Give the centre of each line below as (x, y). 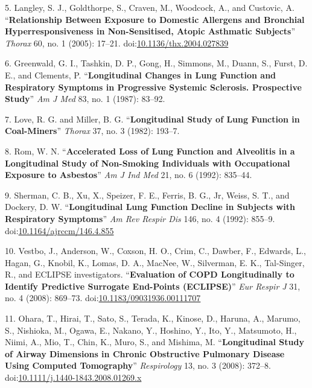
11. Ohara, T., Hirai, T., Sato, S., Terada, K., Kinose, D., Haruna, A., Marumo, (153, 318)
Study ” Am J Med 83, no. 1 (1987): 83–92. (85, 99)
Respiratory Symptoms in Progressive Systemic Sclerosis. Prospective (153, 87)
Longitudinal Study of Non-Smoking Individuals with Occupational (148, 163)
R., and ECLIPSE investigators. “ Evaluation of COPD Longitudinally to (150, 274)
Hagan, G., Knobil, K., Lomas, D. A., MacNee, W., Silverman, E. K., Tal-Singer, (155, 262)
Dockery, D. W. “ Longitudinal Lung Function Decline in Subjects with (150, 207)
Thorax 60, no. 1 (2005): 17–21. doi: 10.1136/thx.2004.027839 (117, 43)
